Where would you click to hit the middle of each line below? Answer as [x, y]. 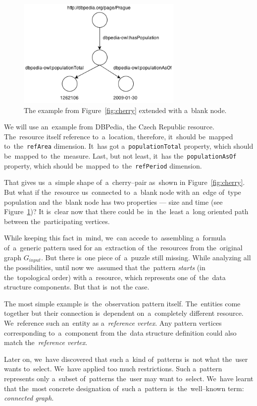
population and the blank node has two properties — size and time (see [113, 202]
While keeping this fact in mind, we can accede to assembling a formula [115, 238]
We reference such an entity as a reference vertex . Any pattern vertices [113, 322]
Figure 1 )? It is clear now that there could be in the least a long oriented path [126, 211]
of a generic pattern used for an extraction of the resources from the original [123, 247]
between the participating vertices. [57, 221]
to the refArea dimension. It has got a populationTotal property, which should [129, 146]
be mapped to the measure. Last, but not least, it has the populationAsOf [120, 156]
